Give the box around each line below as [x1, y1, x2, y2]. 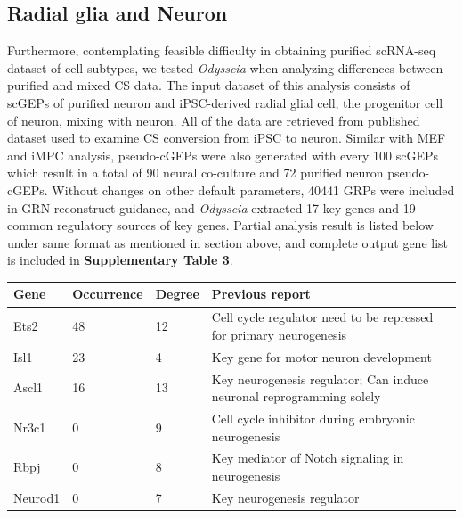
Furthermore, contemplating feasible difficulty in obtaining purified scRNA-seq [7, 41, 436, 60]
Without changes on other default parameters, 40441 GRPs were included [52, 180, 455, 199]
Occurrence [72, 284, 143, 303]
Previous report [211, 284, 311, 303]
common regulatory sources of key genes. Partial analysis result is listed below [7, 216, 434, 234]
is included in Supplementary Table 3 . [7, 251, 233, 269]
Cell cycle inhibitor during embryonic [211, 408, 415, 427]
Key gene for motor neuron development [211, 347, 432, 366]
